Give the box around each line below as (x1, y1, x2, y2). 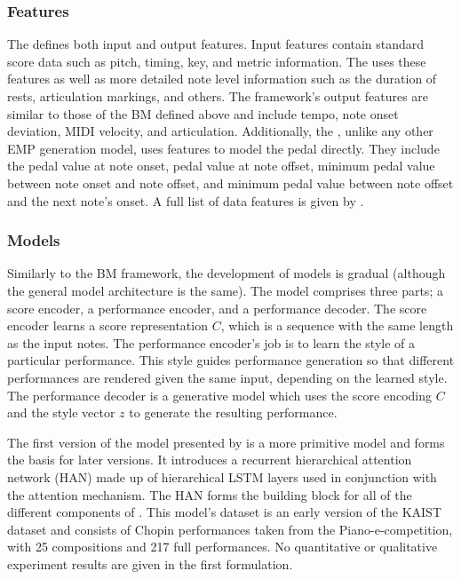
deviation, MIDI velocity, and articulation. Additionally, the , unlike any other (7, 122, 433, 140)
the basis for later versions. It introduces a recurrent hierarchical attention (7, 450, 412, 469)
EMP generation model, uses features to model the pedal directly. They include (7, 139, 440, 157)
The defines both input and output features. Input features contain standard (7, 35, 425, 53)
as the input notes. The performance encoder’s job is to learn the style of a (7, 333, 416, 352)
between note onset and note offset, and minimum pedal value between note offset (7, 173, 454, 192)
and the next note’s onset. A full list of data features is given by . (7, 191, 364, 210)
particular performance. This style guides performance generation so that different (7, 351, 455, 369)
